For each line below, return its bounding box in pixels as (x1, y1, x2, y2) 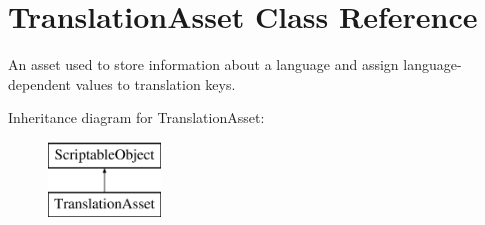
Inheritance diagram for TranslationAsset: (8, 107, 265, 128)
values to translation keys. (75, 73, 236, 94)
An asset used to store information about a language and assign (8, 54, 399, 75)
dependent (8, 73, 72, 94)
